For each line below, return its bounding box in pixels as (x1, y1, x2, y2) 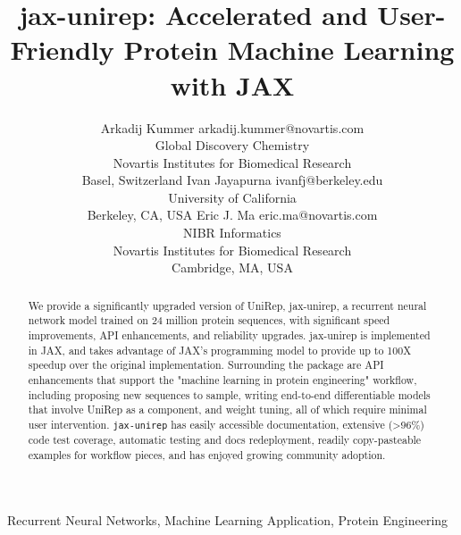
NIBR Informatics (183, 223, 281, 242)
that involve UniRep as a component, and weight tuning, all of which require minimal (28, 402, 427, 417)
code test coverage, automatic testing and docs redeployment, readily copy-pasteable (28, 432, 422, 447)
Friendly (10, 31, 114, 68)
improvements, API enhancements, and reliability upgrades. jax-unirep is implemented (28, 327, 431, 342)
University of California (168, 188, 297, 206)
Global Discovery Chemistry (155, 136, 310, 155)
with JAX (170, 66, 295, 103)
